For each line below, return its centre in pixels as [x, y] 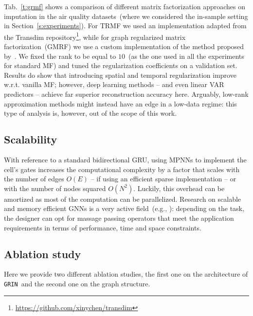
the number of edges [34, 179]
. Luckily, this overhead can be [179, 188]
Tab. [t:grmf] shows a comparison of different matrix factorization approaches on [125, 6]
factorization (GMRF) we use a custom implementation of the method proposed [124, 46]
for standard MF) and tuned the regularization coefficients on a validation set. [121, 65]
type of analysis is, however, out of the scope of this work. [90, 113]
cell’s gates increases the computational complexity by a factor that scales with [122, 169]
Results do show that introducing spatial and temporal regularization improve [120, 75]
